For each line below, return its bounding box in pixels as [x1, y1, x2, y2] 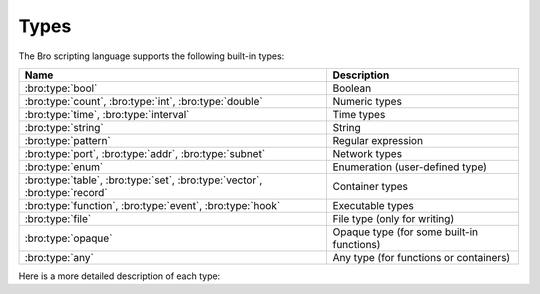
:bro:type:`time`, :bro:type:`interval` [24, 107, 190, 121]
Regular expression [332, 133, 424, 147]
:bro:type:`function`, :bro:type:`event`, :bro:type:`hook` [24, 198, 281, 212]
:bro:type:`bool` [24, 81, 98, 95]
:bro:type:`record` [24, 185, 109, 199]
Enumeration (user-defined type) [332, 160, 487, 174]
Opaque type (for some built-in [332, 225, 479, 239]
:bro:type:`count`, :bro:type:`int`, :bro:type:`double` [24, 94, 264, 108]
